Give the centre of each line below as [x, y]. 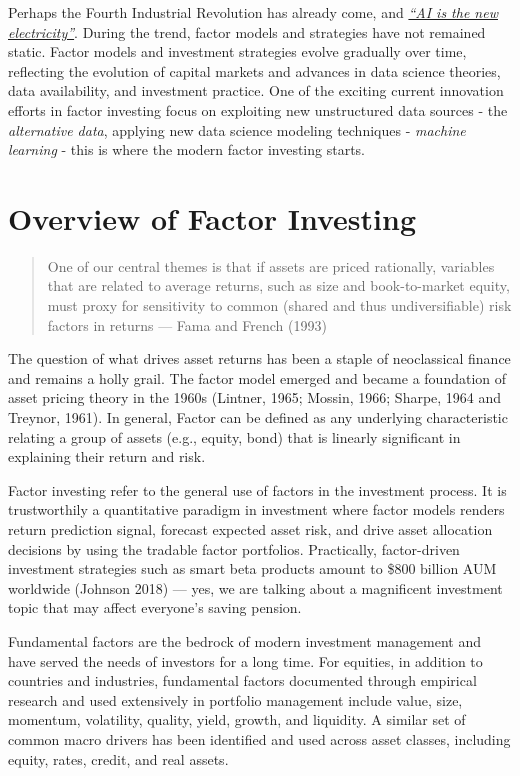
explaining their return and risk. [107, 456]
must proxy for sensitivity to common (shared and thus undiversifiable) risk [279, 305]
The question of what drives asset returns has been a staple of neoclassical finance [259, 358]
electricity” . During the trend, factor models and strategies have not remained [247, 31]
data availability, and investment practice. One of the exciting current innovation [256, 90]
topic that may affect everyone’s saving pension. [155, 607]
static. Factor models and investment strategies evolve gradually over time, [237, 51]
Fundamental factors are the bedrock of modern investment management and [245, 640]
